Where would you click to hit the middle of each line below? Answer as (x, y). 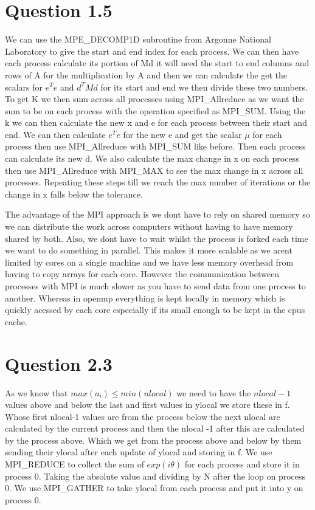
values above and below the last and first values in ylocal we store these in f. (147, 405)
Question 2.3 (59, 363)
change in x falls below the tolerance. (74, 194)
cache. (16, 321)
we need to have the (214, 392)
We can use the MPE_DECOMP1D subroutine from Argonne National (138, 39)
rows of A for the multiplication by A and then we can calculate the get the (146, 74)
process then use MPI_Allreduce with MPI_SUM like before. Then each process (155, 146)
